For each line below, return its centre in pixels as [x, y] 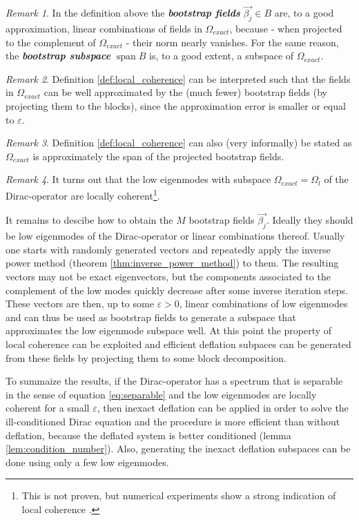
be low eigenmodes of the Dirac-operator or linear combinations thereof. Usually [175, 236]
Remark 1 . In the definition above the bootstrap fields [123, 13]
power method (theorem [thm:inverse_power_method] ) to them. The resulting [172, 263]
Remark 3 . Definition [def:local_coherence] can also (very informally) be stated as [179, 143]
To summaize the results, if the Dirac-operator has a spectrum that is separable [174, 381]
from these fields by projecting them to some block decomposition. [146, 357]
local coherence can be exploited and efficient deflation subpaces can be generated [178, 344]
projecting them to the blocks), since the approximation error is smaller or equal [176, 105]
